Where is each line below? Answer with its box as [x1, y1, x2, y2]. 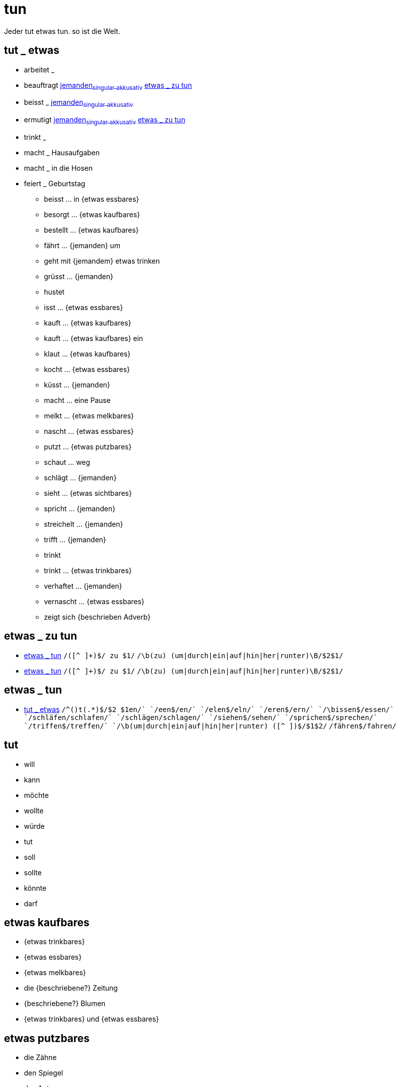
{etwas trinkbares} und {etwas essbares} [24, 1015, 159, 1024]
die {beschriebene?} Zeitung [24, 984, 118, 993]
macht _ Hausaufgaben [24, 148, 100, 157]
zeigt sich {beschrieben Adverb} [44, 612, 151, 621]
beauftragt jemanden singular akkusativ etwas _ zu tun [24, 80, 192, 91]
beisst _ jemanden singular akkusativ [24, 98, 133, 109]
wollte [24, 806, 44, 815]
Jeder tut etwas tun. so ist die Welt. [4, 26, 120, 35]
